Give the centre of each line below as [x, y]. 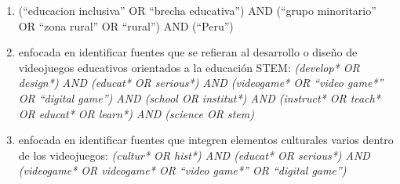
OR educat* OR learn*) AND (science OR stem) [136, 113]
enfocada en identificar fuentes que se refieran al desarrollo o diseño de [188, 52]
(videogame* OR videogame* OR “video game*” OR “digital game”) [182, 170]
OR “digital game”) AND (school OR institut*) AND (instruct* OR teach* [199, 97]
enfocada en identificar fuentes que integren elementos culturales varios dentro [206, 140]
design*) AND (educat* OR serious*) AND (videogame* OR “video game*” [201, 83]
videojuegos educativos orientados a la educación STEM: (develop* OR [189, 67]
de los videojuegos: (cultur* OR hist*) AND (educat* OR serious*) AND [194, 155]
